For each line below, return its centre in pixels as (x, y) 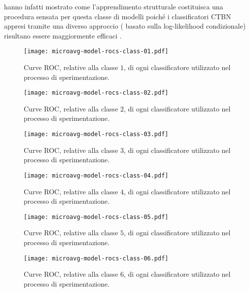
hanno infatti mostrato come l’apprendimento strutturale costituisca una (114, 6)
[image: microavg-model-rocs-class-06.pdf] (96, 258)
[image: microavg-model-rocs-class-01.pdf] (96, 52)
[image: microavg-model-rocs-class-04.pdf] (96, 175)
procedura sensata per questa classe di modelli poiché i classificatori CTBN (118, 16)
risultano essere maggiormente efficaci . (63, 35)
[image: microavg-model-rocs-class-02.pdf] (96, 93)
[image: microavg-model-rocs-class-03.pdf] (96, 134)
